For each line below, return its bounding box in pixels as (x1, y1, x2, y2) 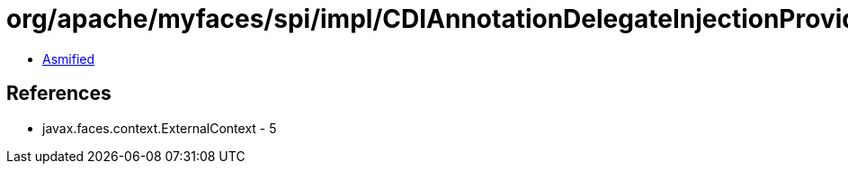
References (6, 82, 112, 105)
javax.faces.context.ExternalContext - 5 (42, 120, 277, 136)
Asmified (42, 50, 95, 67)
